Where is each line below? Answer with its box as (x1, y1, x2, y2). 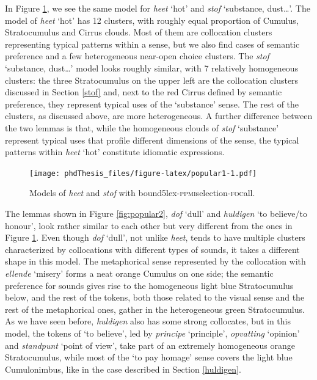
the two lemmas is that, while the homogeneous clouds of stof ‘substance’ (5, 121, 279, 134)
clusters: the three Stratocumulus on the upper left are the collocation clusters (5, 73, 299, 86)
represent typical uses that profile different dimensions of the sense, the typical (5, 133, 299, 146)
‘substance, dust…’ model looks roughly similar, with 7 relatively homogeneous (5, 61, 299, 74)
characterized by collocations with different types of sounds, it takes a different (5, 243, 300, 255)
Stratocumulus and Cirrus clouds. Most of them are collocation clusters (5, 26, 272, 38)
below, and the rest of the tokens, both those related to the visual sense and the (5, 291, 305, 304)
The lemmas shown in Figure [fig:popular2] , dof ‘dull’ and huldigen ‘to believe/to (5, 206, 308, 219)
